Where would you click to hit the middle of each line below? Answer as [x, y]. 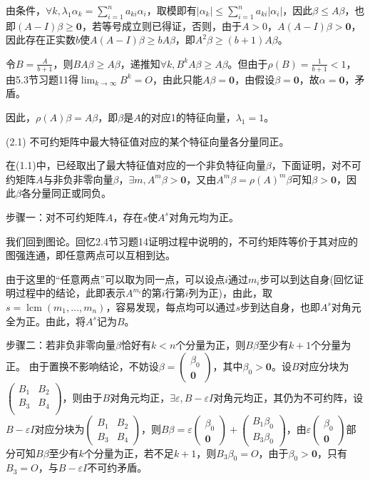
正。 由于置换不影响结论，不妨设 [82, 366]
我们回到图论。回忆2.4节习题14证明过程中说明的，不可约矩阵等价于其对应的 [182, 241]
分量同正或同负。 [71, 193]
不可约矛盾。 [117, 468]
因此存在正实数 [41, 40]
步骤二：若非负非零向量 [61, 345]
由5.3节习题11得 [42, 79]
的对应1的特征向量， [188, 117]
